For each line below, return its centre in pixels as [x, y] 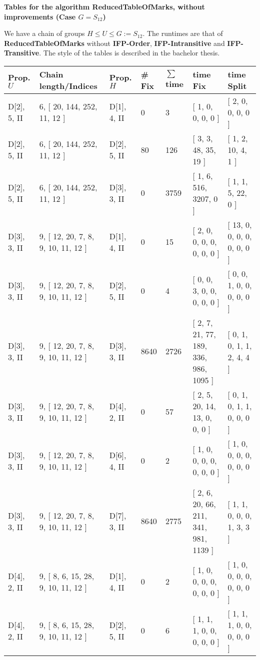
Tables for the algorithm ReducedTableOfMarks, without [104, 6]
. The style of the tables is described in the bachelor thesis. [129, 53]
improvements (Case [40, 16]
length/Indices [68, 85]
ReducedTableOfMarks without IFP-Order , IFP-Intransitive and [114, 43]
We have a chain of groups [44, 33]
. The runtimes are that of [183, 33]
